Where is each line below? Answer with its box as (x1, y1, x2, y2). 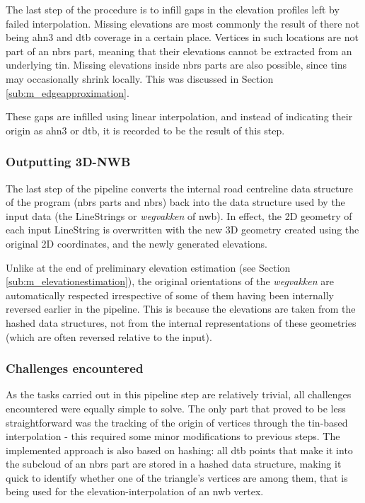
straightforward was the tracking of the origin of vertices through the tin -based (6, 415, 348, 429)
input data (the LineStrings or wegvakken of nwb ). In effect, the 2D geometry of (6, 208, 352, 223)
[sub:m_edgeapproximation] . (6, 85, 129, 100)
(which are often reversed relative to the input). (6, 329, 212, 344)
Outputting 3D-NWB (6, 153, 131, 170)
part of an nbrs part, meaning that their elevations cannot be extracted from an (6, 43, 352, 58)
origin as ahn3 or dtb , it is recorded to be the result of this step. (6, 122, 285, 137)
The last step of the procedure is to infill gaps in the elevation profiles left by (6, 2, 340, 16)
